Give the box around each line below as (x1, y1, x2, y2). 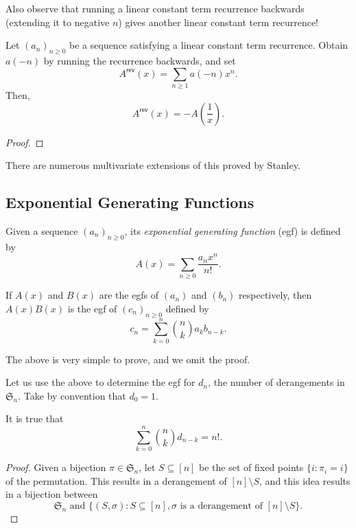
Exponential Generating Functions (5, 192, 254, 213)
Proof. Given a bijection (5, 460, 106, 474)
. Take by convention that (18, 388, 126, 402)
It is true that (5, 411, 64, 426)
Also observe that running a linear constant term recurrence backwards (5, 1, 305, 15)
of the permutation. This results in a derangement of (5, 473, 227, 487)
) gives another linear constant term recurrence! (118, 14, 319, 29)
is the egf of (67, 301, 117, 315)
